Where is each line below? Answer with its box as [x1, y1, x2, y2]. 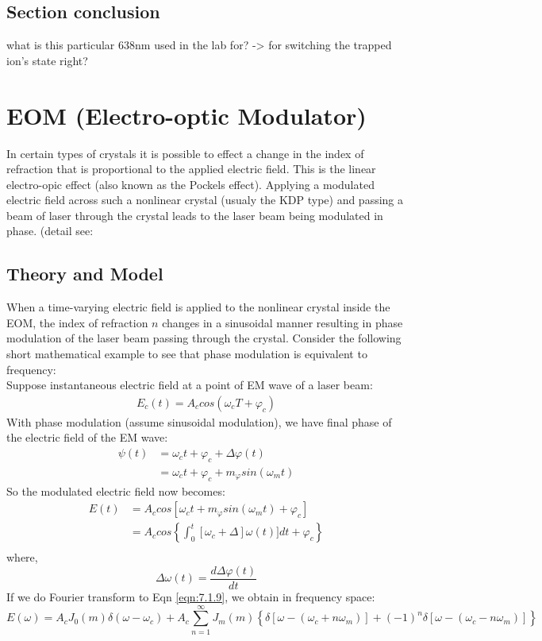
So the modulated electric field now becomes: [6, 482, 225, 499]
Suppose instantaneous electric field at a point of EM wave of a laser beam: [6, 376, 373, 393]
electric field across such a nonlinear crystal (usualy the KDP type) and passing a [6, 191, 404, 208]
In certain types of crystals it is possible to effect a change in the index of [6, 145, 364, 161]
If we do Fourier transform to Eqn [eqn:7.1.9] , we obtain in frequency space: [6, 589, 375, 605]
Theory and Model [6, 261, 163, 286]
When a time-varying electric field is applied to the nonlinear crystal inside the [6, 299, 390, 315]
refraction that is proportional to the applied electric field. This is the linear [6, 160, 376, 177]
